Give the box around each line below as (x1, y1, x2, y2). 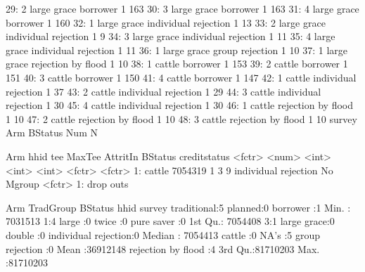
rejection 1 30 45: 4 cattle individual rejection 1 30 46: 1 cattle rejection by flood (6, 98, 354, 112)
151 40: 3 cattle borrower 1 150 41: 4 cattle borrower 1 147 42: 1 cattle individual (6, 70, 357, 84)
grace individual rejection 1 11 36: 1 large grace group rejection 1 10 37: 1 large (6, 42, 347, 57)
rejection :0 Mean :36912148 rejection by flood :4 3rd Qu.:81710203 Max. (6, 241, 320, 256)
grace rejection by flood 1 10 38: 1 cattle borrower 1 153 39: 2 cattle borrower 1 (6, 56, 348, 71)
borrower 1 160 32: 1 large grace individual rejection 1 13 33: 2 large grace (6, 15, 326, 30)
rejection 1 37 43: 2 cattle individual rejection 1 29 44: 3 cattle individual (6, 84, 321, 98)
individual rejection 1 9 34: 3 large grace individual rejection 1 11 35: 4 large (6, 29, 335, 44)
